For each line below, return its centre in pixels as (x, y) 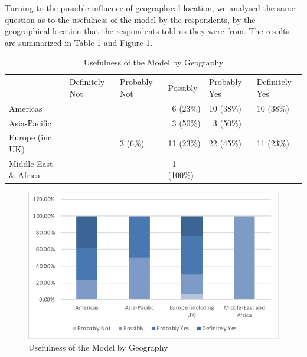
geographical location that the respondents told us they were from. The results (147, 31)
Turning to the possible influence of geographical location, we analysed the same (150, 8)
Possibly (183, 88)
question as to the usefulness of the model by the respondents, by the (130, 19)
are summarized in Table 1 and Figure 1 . (79, 42)
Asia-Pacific (30, 122)
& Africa (25, 175)
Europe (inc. (32, 137)
